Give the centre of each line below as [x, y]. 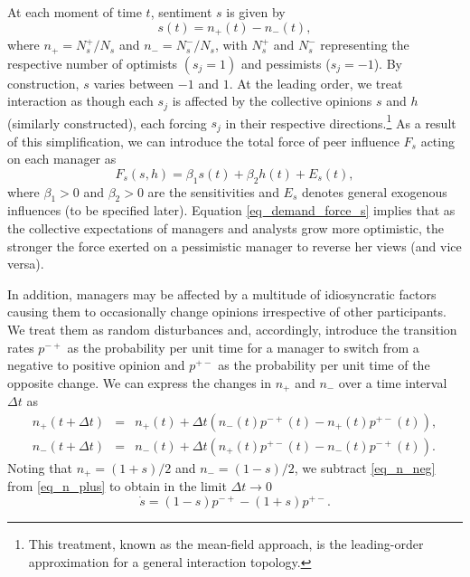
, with [231, 45]
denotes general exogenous [375, 191]
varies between [134, 83]
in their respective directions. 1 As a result [341, 121]
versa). [26, 264]
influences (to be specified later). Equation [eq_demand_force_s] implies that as [231, 210]
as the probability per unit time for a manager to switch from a [243, 347]
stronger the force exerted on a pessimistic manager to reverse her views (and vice [235, 246]
